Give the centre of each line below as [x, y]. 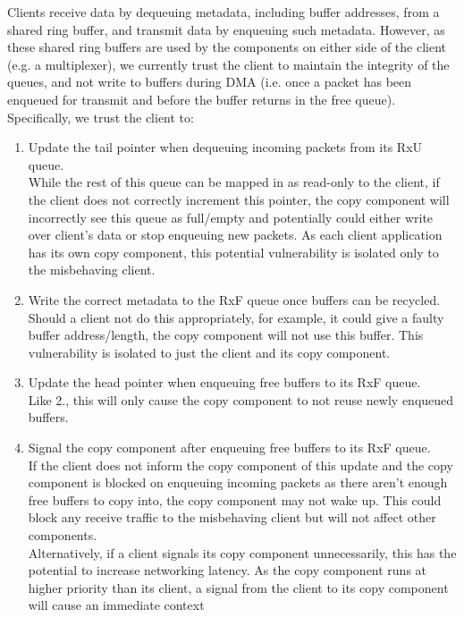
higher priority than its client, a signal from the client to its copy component [238, 587]
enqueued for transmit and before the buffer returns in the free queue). [202, 99]
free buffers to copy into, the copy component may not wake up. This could [235, 499]
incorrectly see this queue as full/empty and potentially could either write [231, 217]
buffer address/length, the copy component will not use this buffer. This [226, 335]
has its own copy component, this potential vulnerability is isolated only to [233, 252]
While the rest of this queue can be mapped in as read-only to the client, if [234, 182]
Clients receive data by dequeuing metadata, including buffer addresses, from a [224, 12]
